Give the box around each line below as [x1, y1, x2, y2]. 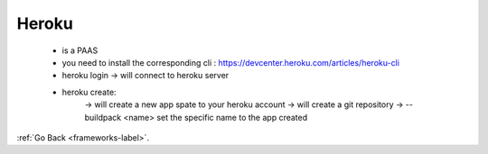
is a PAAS [61, 45, 99, 56]
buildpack [84, 112, 122, 122]
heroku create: [61, 86, 117, 97]
